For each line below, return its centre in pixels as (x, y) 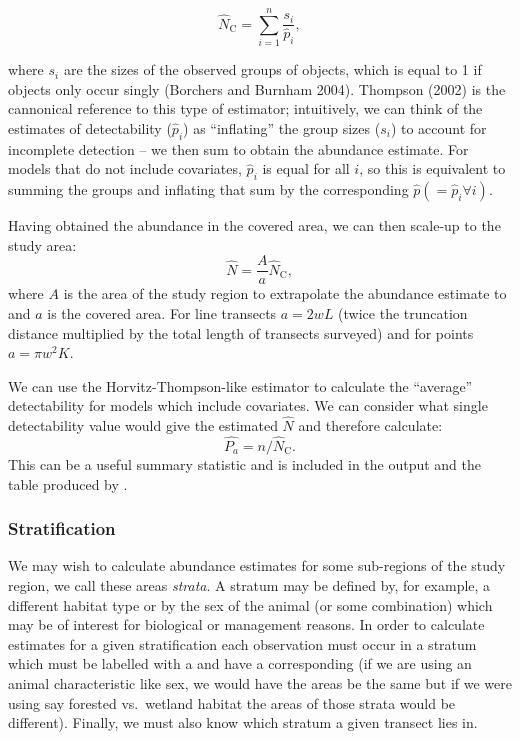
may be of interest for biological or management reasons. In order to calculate (246, 624)
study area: (42, 244)
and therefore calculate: (370, 425)
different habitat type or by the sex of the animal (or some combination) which (250, 604)
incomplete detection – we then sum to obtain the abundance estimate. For (238, 148)
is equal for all (306, 168)
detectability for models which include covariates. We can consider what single (248, 405)
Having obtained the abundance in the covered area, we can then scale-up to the (254, 225)
